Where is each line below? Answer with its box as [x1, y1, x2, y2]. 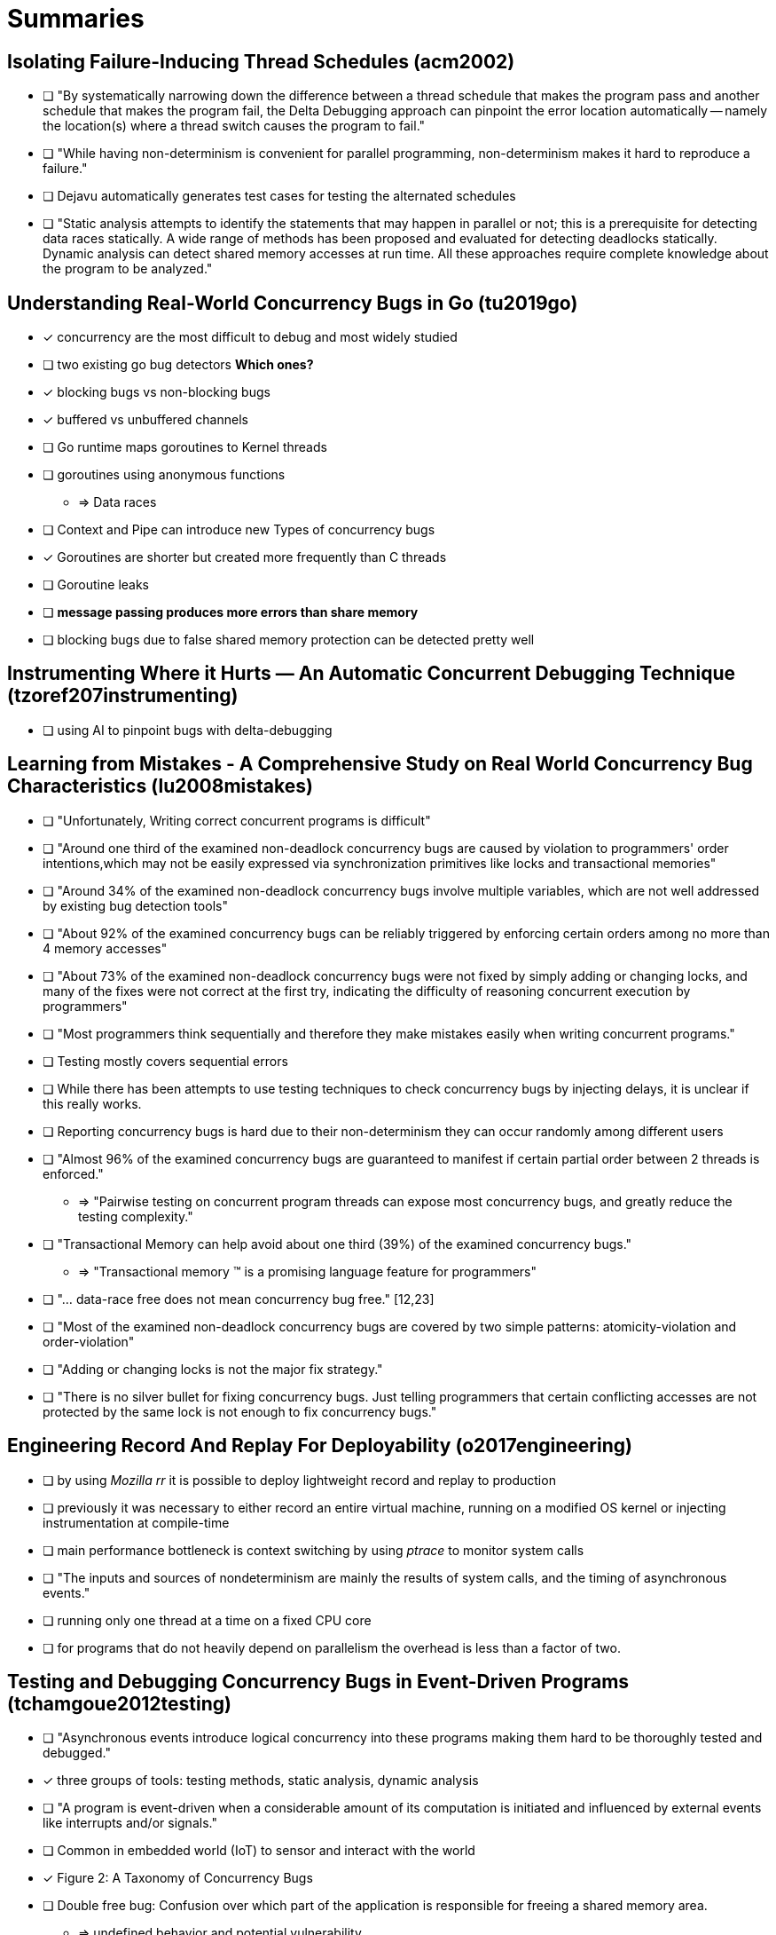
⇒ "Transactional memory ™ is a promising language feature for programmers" [78, 1263, 537, 1279]
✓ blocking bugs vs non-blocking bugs [43, 384, 270, 400]
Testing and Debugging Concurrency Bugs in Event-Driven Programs [7, 1670, 630, 1693]
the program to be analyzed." [43, 261, 213, 277]
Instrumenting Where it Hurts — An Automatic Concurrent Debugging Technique [7, 662, 735, 685]
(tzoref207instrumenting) [7, 684, 239, 707]
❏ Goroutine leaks [43, 577, 150, 593]
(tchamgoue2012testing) [7, 1692, 231, 1715]
